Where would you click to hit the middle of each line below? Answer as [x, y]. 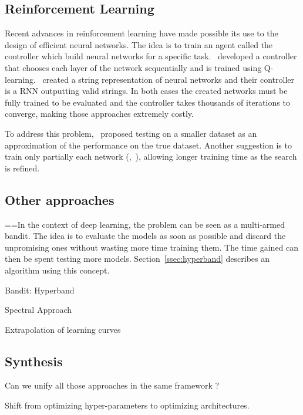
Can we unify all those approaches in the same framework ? [112, 385]
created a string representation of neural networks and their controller [168, 79]
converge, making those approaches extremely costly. [99, 114]
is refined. [22, 168]
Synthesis [34, 361]
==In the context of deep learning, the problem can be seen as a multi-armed [145, 224]
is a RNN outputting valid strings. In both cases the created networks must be [146, 91]
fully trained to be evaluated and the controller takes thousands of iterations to [147, 102]
